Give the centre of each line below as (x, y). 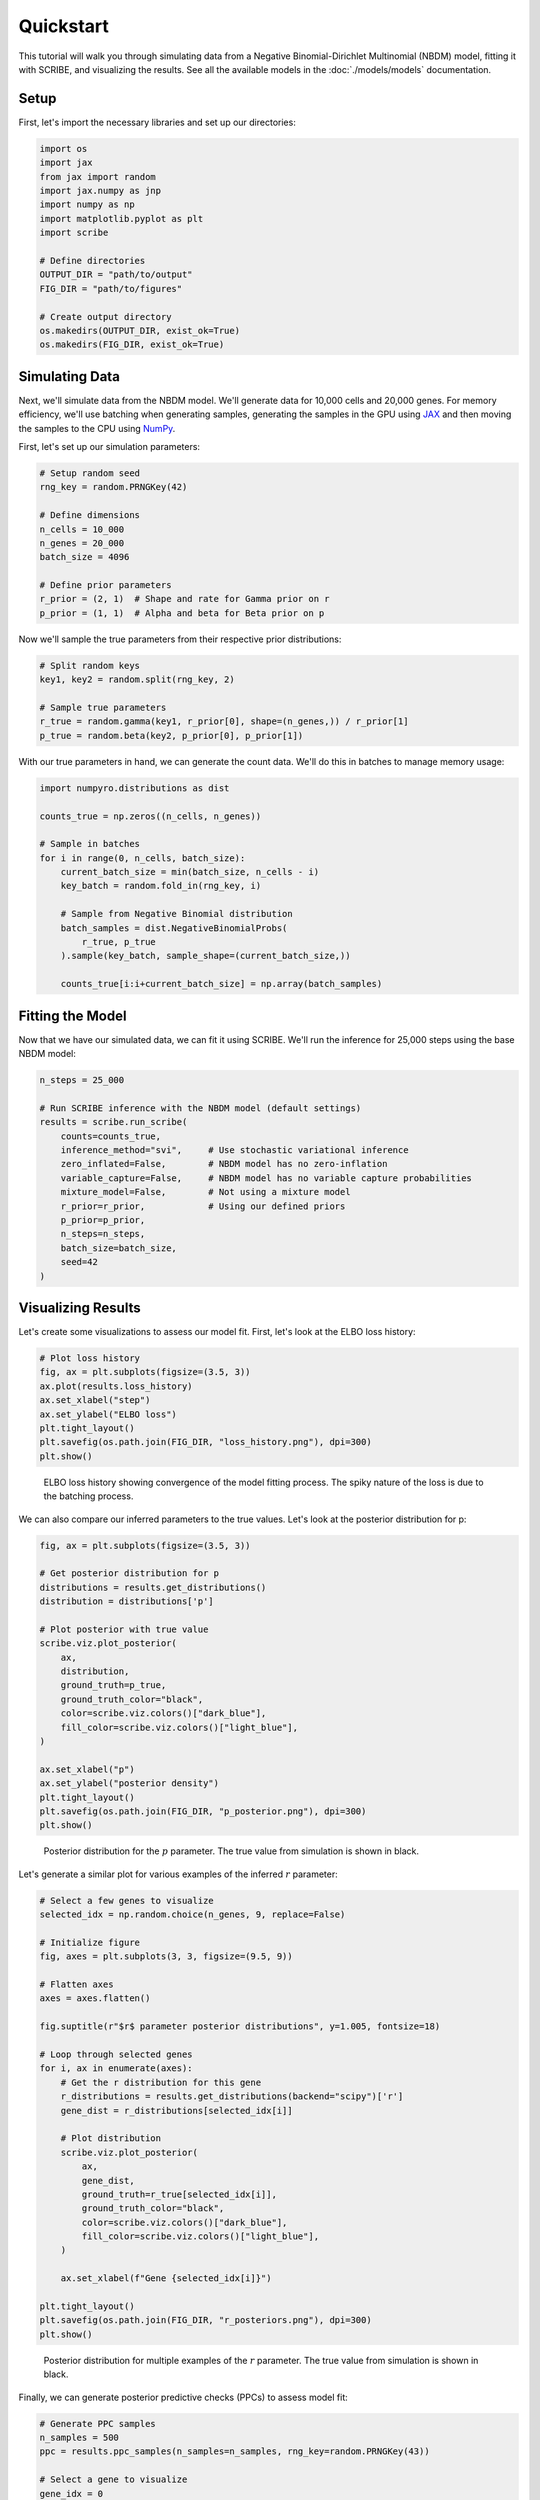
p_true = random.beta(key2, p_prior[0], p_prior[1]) (171, 735)
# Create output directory (105, 316)
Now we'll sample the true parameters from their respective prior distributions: (180, 639)
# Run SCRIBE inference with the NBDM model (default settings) (200, 1108)
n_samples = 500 (79, 2437)
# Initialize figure (89, 1942)
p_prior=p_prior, (103, 1220)
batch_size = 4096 (84, 557)
